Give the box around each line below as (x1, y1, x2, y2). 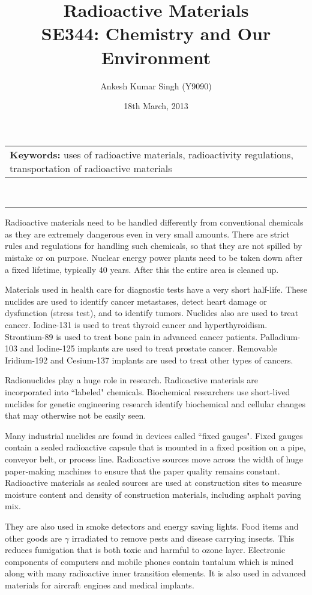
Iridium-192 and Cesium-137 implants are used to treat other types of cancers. (5, 353, 293, 366)
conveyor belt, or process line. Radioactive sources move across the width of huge (5, 452, 304, 465)
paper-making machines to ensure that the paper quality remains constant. (5, 464, 280, 477)
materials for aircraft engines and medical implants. (5, 578, 194, 591)
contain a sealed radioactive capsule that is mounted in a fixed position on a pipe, (5, 441, 306, 453)
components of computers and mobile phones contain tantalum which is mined (5, 555, 294, 567)
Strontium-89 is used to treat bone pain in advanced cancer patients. (5, 330, 258, 342)
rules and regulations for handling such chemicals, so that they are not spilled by (5, 239, 302, 252)
